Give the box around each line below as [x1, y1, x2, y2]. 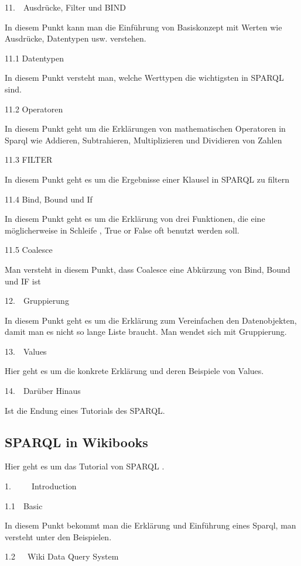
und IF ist [5, 275, 41, 287]
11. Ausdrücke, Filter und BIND [5, 1, 126, 13]
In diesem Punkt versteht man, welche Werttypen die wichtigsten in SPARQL [5, 71, 284, 84]
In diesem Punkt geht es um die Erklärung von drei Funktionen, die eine [5, 212, 265, 225]
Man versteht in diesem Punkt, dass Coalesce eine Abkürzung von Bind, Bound [5, 263, 290, 275]
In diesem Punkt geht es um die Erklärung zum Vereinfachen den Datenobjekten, [5, 314, 297, 326]
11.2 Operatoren [5, 102, 63, 115]
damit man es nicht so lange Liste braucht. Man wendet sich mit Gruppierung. [5, 325, 287, 338]
